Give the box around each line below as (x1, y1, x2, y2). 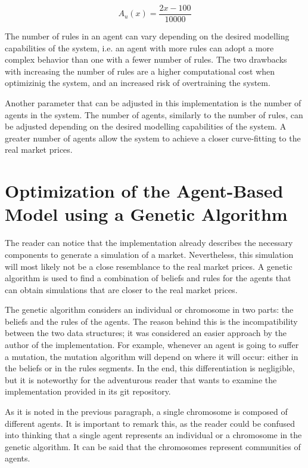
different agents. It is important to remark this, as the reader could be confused (5, 417, 295, 429)
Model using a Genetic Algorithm (5, 202, 288, 226)
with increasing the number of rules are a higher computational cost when (5, 64, 275, 77)
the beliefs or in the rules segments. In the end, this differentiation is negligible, (5, 362, 295, 374)
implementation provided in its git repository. (5, 385, 171, 398)
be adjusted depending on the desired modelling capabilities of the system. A (5, 120, 287, 133)
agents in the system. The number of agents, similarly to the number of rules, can (5, 108, 303, 121)
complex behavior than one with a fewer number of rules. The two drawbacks (5, 53, 287, 66)
